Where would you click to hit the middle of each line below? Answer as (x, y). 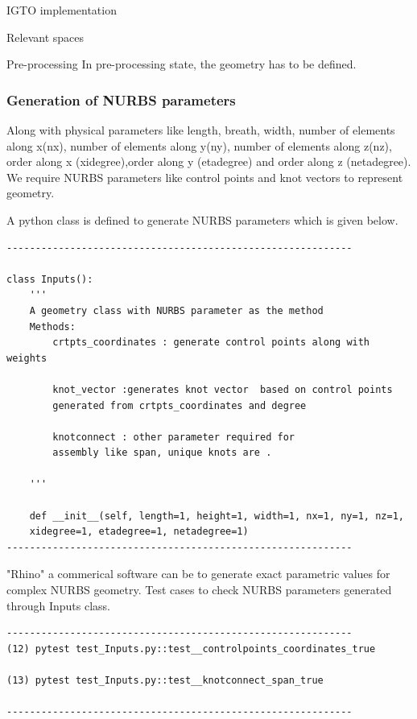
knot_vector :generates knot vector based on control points (223, 389)
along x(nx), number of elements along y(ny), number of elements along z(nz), (199, 145)
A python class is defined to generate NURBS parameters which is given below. (202, 219)
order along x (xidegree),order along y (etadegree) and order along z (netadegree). (209, 161)
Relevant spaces (45, 37)
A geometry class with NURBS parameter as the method (176, 310)
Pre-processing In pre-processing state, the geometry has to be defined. (182, 64)
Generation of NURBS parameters (121, 99)
